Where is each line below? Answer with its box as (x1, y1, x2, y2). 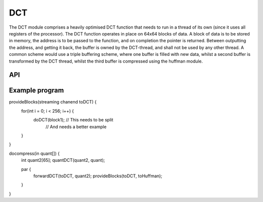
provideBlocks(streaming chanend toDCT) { (9, 99, 97, 105)
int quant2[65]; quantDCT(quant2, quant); (21, 157, 105, 163)
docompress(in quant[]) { (9, 151, 60, 156)
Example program (9, 86, 64, 95)
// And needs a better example (45, 124, 107, 130)
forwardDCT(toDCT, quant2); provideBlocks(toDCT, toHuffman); (33, 173, 163, 179)
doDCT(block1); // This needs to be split (33, 117, 113, 123)
